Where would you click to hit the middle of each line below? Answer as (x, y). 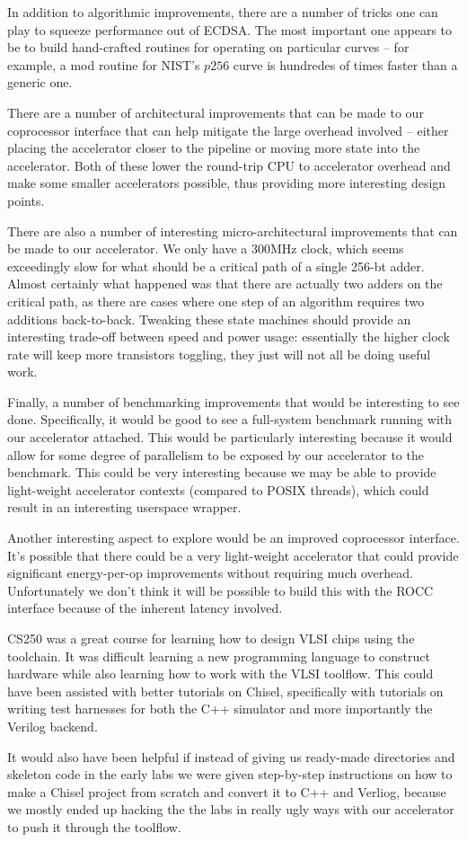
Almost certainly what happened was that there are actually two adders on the (225, 284)
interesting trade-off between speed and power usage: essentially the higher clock (229, 337)
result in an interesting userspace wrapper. (124, 507)
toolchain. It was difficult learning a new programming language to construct (219, 656)
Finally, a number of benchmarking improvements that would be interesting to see (233, 401)
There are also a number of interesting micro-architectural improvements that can (233, 230)
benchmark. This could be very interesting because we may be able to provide (222, 472)
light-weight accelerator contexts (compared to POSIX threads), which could (218, 489)
